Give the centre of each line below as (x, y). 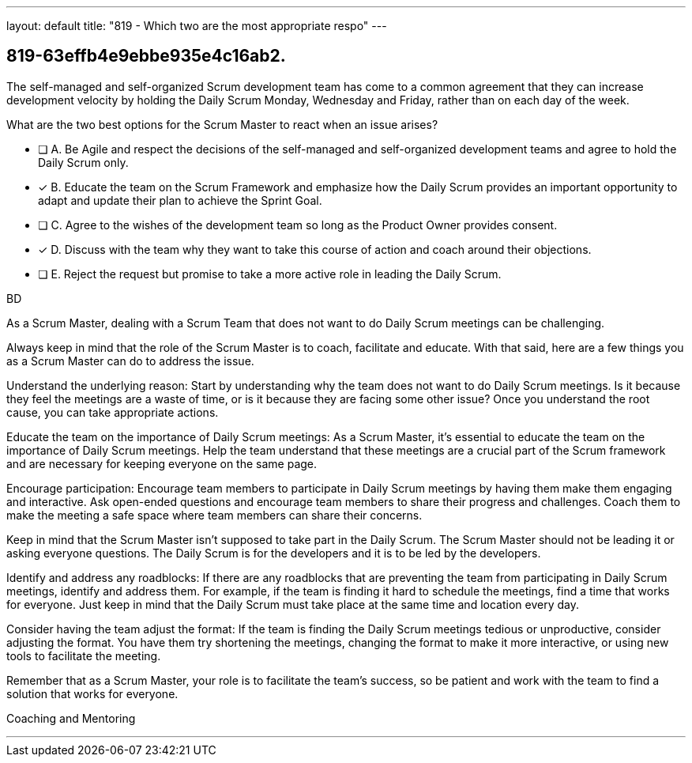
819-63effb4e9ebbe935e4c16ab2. (146, 56)
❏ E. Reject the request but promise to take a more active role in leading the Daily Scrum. (270, 274)
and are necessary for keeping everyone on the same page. (162, 463)
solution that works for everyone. (92, 693)
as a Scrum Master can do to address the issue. (130, 361)
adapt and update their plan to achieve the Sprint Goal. (180, 200)
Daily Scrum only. (83, 162)
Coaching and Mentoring (71, 718)
